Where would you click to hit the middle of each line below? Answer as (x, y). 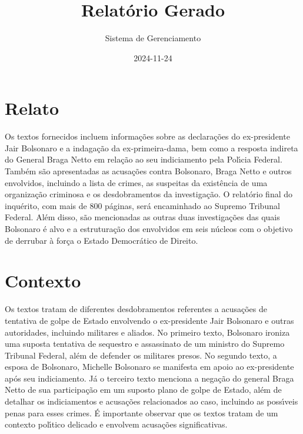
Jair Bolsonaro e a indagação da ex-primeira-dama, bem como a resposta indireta (151, 148)
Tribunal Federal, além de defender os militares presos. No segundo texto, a (141, 355)
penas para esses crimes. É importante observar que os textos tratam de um (141, 413)
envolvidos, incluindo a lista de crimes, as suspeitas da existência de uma (136, 182)
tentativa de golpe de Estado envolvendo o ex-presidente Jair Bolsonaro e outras (149, 320)
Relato (32, 108)
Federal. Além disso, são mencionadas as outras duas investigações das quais (142, 217)
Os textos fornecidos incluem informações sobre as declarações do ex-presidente (147, 136)
